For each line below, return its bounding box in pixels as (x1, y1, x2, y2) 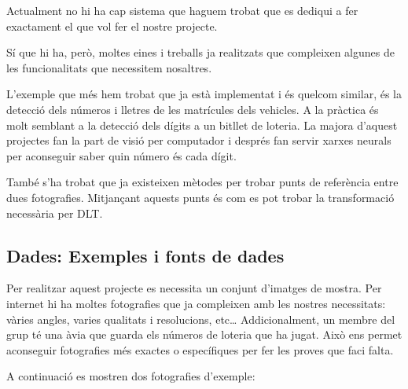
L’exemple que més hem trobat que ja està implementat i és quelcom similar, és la (6, 86, 402, 102)
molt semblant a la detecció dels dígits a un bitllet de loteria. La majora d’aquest (6, 116, 398, 133)
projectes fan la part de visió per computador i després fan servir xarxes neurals (6, 132, 391, 149)
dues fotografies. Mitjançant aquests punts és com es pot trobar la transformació (6, 189, 395, 205)
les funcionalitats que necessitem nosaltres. (6, 59, 212, 75)
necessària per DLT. (6, 204, 103, 221)
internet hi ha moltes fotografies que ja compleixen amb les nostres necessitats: (6, 295, 386, 311)
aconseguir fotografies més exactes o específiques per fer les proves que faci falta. (6, 341, 394, 358)
